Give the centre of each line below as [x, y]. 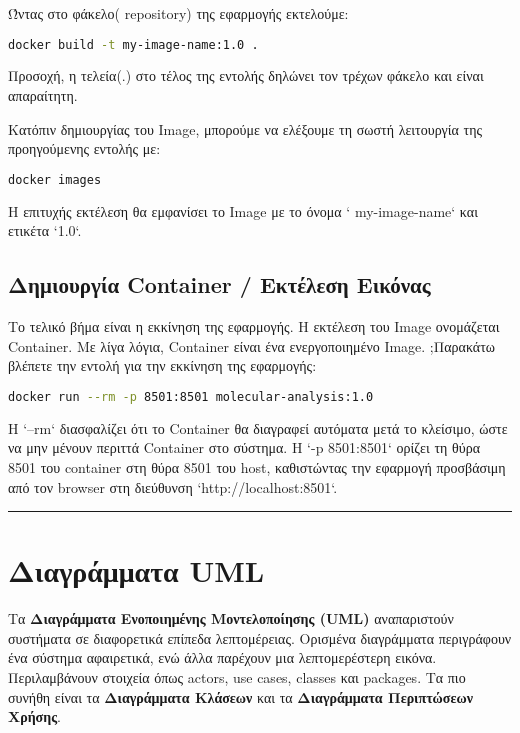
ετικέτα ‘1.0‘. [45, 230]
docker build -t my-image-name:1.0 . [133, 44]
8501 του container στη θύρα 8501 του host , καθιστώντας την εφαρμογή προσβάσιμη [257, 466]
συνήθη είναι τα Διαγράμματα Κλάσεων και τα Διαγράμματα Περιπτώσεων [240, 696]
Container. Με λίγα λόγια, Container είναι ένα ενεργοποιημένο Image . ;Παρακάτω [252, 345]
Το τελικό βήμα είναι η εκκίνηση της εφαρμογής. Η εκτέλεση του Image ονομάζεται [254, 326]
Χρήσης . [34, 716]
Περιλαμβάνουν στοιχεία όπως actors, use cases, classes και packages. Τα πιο [237, 677]
